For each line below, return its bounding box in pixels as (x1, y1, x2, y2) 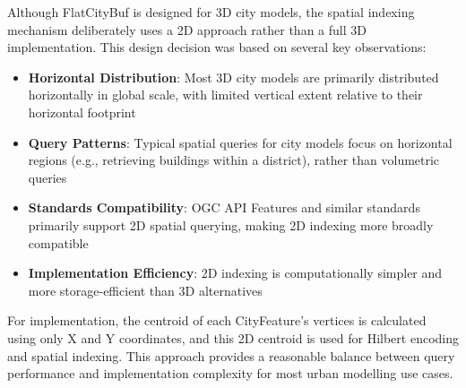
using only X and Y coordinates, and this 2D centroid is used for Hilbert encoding (7, 328, 459, 347)
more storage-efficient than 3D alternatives (28, 280, 263, 299)
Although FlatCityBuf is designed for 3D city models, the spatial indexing (7, 3, 415, 21)
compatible (28, 233, 89, 252)
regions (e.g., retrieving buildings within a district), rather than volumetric (28, 151, 440, 169)
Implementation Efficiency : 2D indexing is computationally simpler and (28, 263, 443, 282)
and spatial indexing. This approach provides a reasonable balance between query (7, 346, 455, 365)
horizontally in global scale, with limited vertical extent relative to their (28, 85, 423, 104)
